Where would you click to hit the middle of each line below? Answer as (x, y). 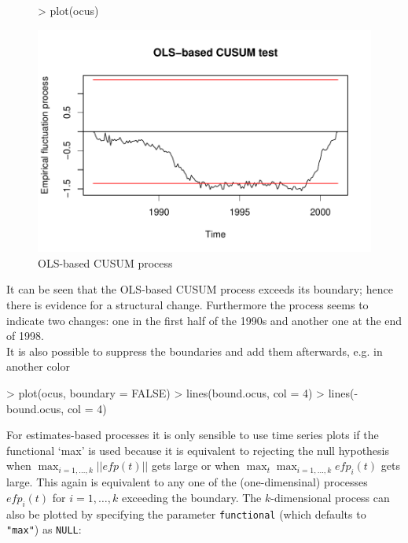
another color (38, 366)
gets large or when (196, 465)
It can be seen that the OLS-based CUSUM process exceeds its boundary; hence (200, 289)
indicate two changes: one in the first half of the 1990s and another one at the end (204, 320)
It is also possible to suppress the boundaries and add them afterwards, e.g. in (195, 351)
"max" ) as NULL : (44, 529)
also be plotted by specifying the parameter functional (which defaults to (186, 513)
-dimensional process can (330, 497)
